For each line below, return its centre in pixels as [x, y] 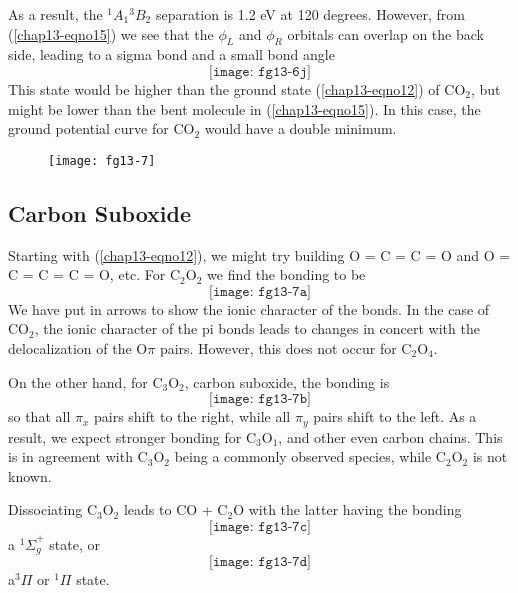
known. [30, 475]
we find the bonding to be [286, 274]
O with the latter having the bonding [347, 509]
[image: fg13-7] [102, 160]
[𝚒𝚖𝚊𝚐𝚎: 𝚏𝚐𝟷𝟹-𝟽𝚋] [260, 399]
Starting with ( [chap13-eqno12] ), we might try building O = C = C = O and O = [259, 254]
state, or [75, 544]
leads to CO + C [175, 509]
